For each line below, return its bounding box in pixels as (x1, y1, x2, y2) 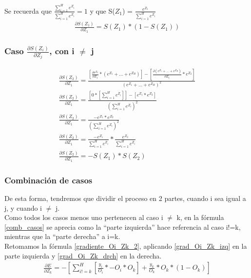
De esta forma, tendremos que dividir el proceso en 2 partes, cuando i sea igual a (4, 193, 246, 203)
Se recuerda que (4, 5, 52, 16)
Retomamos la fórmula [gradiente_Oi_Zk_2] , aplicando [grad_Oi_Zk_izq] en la (4, 241, 247, 251)
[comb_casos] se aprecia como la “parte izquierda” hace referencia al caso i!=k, (4, 221, 241, 232)
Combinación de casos (4, 174, 93, 186)
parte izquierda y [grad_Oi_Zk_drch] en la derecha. (4, 250, 162, 260)
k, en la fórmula (176, 212, 224, 222)
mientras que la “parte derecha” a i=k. (4, 231, 120, 241)
